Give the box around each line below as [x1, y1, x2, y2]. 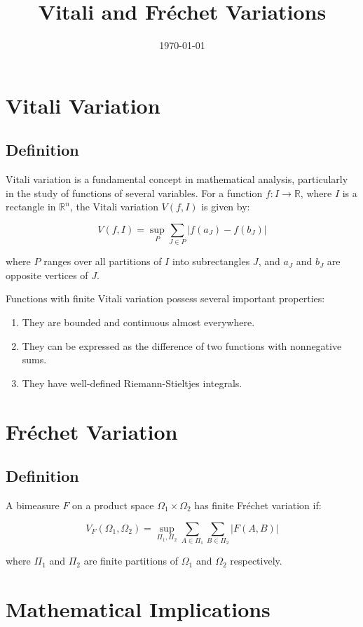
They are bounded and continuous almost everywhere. [22, 315, 255, 329]
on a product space [72, 497, 154, 512]
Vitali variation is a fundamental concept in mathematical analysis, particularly [6, 172, 348, 187]
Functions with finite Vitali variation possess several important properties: [6, 291, 325, 306]
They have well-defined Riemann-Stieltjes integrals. [22, 375, 242, 390]
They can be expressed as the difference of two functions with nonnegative [22, 338, 342, 353]
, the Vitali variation [69, 199, 158, 214]
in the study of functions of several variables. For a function [6, 185, 263, 200]
